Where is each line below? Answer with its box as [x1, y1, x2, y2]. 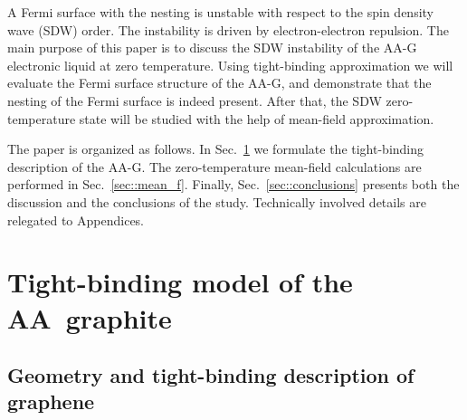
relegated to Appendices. [7, 210, 145, 229]
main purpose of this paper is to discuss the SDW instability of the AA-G [7, 38, 417, 57]
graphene [7, 387, 95, 415]
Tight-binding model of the [7, 263, 353, 301]
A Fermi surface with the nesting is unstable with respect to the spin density [7, 3, 434, 21]
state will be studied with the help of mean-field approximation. [79, 109, 434, 128]
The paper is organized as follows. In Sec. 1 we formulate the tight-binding [7, 139, 424, 158]
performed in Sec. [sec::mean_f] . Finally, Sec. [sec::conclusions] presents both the [7, 175, 460, 194]
